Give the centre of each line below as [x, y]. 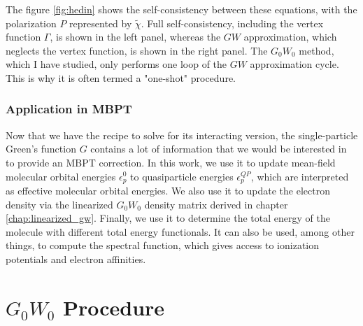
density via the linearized [59, 204]
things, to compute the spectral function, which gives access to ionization [163, 245]
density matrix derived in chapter [216, 204]
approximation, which [290, 37]
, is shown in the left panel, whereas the [135, 37]
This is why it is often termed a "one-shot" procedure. [121, 77]
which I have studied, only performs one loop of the [116, 64]
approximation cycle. [294, 64]
